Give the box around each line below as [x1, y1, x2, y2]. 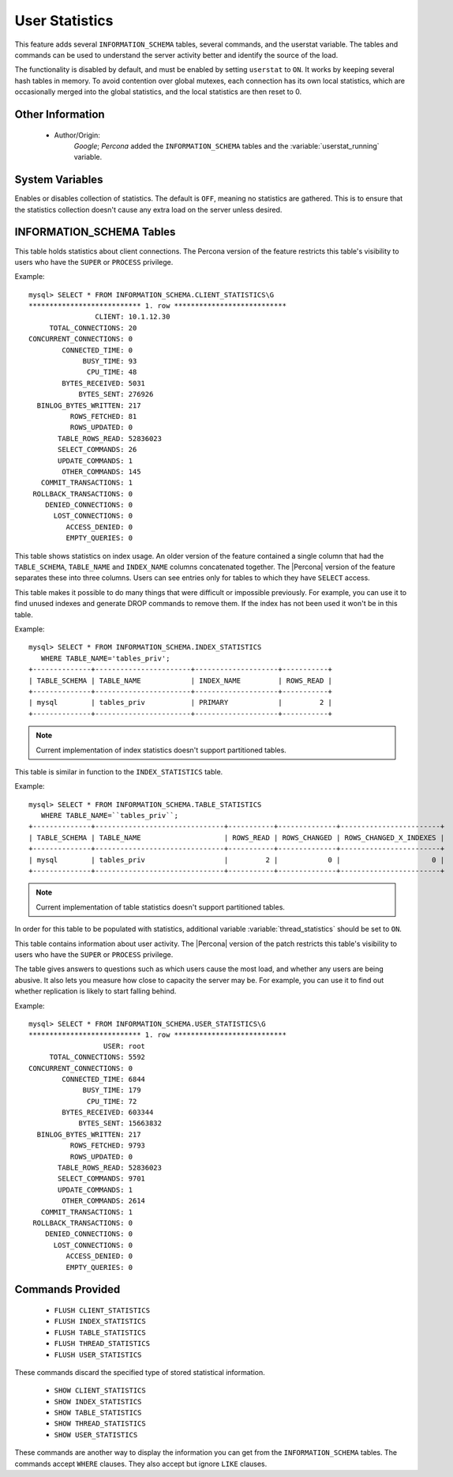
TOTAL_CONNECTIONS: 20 [49, 323, 137, 332]
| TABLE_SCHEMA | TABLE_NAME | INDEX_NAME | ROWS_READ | [28, 676, 333, 685]
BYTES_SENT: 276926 [78, 390, 154, 399]
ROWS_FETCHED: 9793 [69, 1141, 146, 1150]
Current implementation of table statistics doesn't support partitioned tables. [36, 902, 286, 912]
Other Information [14, 107, 106, 121]
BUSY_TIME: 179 [82, 1086, 141, 1095]
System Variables [14, 173, 103, 187]
